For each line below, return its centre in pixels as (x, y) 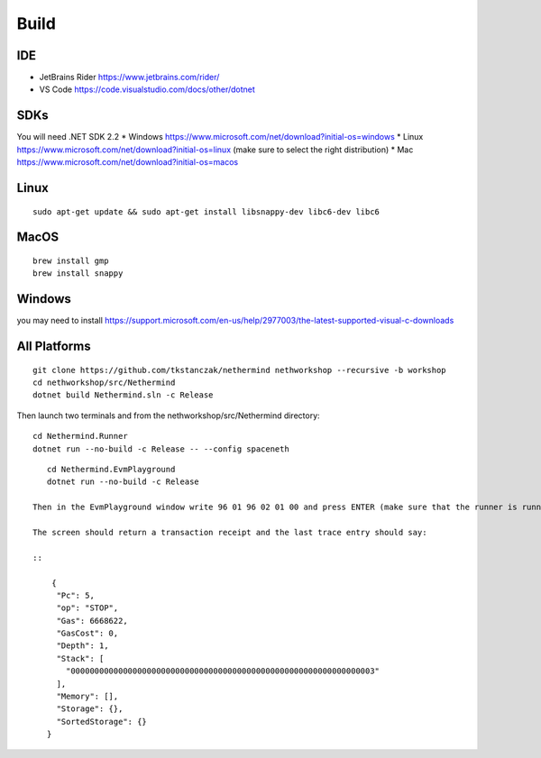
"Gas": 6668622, (92, 621)
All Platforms (54, 347)
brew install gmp (71, 260)
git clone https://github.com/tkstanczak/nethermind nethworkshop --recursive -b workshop (239, 370)
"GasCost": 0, (87, 634)
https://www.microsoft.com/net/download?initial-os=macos (128, 162)
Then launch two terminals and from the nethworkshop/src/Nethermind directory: (168, 416)
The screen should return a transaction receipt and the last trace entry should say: (230, 532)
